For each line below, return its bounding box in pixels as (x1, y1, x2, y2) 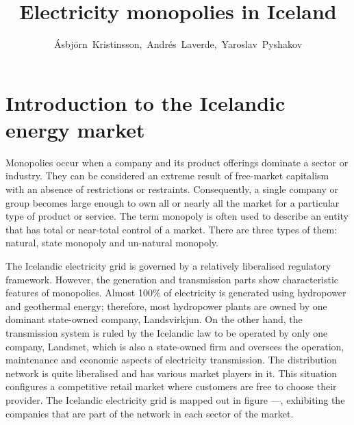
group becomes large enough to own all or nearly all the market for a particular (5, 195, 340, 209)
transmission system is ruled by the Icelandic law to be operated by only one (5, 325, 328, 339)
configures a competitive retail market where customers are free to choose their (5, 379, 337, 394)
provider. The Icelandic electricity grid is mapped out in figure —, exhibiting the (5, 392, 345, 407)
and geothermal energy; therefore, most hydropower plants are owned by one (5, 298, 327, 313)
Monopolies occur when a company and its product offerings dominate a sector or (5, 155, 349, 169)
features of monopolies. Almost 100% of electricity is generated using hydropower (5, 285, 346, 300)
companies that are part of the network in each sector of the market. (5, 406, 294, 420)
